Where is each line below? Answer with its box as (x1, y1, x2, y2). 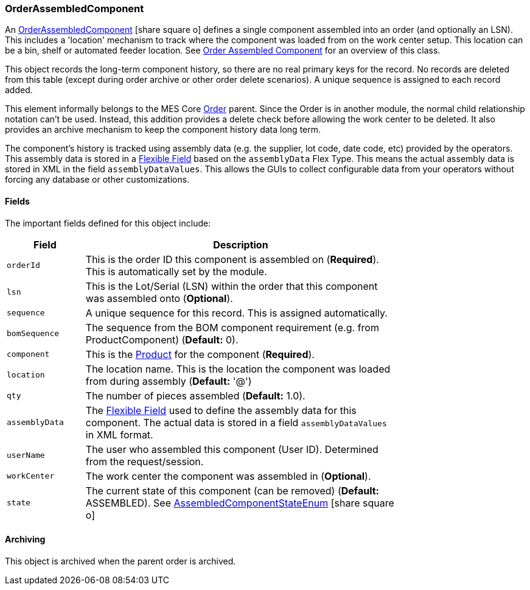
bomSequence (7, 329, 60, 339)
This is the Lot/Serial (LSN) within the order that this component (85, 279, 378, 292)
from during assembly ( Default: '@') (85, 374, 252, 387)
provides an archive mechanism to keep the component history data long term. (5, 124, 321, 135)
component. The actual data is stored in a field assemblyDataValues (85, 416, 387, 429)
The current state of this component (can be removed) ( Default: (85, 484, 379, 497)
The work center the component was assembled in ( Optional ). (85, 469, 371, 482)
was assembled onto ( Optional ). (85, 292, 233, 304)
